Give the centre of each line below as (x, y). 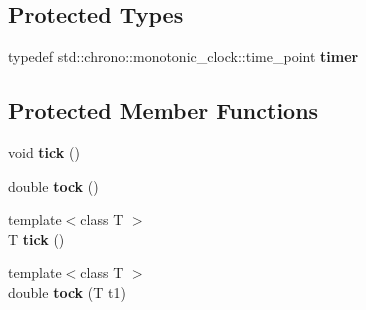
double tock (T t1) (67, 291)
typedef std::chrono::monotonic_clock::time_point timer (183, 56)
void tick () (44, 152)
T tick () (36, 238)
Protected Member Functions (163, 110)
